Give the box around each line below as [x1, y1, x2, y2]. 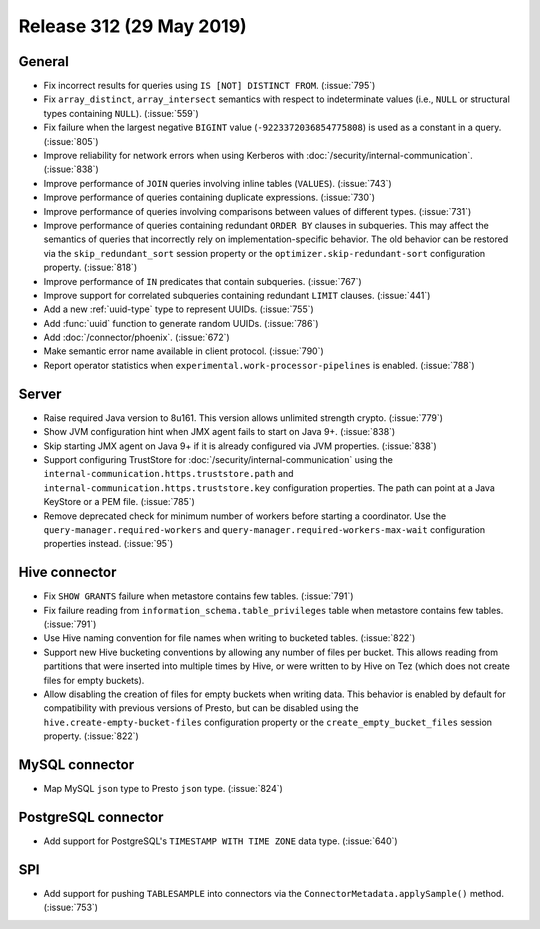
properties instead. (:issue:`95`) [43, 538, 174, 550]
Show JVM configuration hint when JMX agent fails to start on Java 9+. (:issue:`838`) [43, 426, 396, 438]
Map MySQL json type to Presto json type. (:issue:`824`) [43, 783, 284, 795]
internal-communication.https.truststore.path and [43, 468, 294, 480]
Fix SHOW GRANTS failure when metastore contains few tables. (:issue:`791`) [43, 590, 354, 602]
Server [18, 385, 62, 402]
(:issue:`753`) [43, 901, 99, 914]
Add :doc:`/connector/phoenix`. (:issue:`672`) [43, 331, 230, 344]
